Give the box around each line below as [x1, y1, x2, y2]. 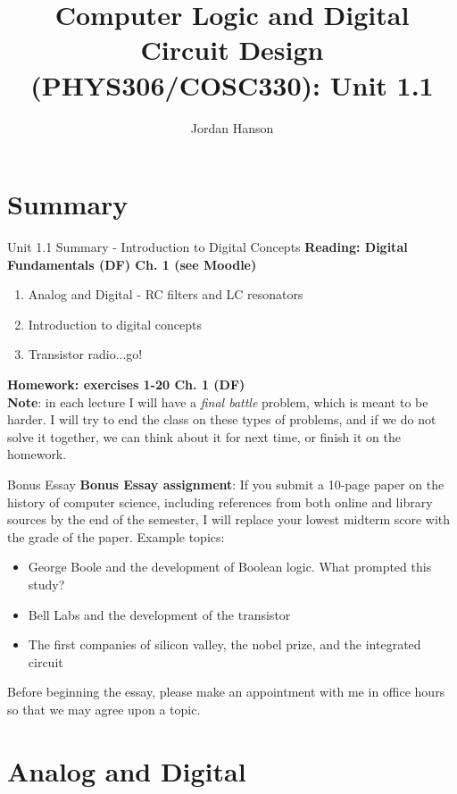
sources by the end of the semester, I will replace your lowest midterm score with [7, 510, 451, 529]
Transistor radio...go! [28, 345, 143, 364]
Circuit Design [140, 31, 324, 68]
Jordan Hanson [190, 118, 274, 137]
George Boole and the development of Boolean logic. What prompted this [28, 557, 432, 576]
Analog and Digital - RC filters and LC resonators [28, 285, 303, 304]
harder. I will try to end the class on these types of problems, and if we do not [7, 410, 436, 429]
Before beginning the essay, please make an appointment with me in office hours [7, 682, 445, 701]
